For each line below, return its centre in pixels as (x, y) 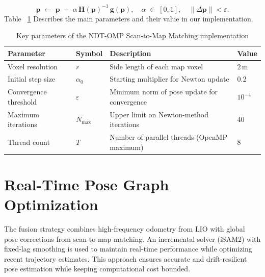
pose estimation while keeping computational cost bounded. (97, 269)
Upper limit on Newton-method (159, 114)
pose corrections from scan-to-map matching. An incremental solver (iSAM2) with (132, 238)
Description (130, 53)
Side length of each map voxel (156, 66)
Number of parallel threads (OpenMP (168, 137)
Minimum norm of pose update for (164, 92)
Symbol (89, 53)
